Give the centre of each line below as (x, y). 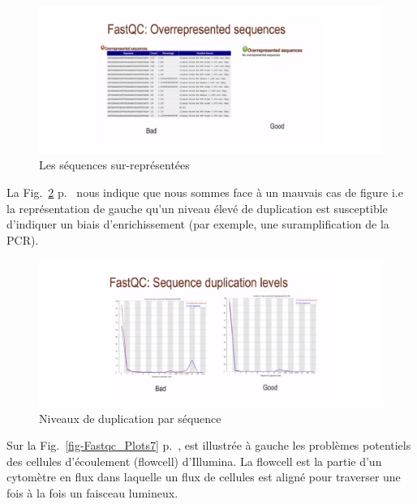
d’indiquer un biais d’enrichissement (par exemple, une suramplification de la (198, 224)
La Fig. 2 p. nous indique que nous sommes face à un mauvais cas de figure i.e (205, 192)
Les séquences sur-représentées (114, 165)
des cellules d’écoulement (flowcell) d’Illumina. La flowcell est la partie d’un (194, 461)
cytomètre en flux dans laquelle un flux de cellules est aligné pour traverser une (204, 477)
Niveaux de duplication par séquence (130, 418)
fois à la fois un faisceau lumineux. (92, 493)
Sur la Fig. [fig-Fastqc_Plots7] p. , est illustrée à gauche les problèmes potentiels (209, 445)
